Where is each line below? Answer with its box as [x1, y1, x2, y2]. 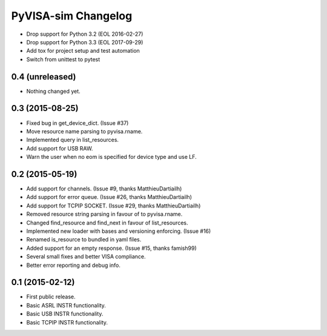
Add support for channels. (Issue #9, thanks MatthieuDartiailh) [26, 185, 182, 192]
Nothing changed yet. [26, 87, 81, 95]
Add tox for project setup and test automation [26, 47, 140, 55]
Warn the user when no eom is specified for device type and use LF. [26, 153, 197, 161]
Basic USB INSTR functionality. [26, 310, 104, 318]
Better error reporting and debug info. [26, 261, 121, 269]
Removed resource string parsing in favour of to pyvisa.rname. [26, 210, 183, 218]
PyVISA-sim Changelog [11, 9, 133, 22]
